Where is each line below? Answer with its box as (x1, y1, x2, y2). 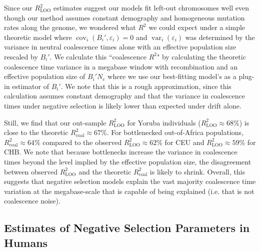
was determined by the (185, 31, 255, 42)
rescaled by (4, 51, 38, 61)
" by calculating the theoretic (156, 51, 246, 61)
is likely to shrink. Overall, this (149, 166, 245, 176)
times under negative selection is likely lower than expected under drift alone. (4, 100, 241, 110)
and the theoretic (78, 166, 131, 176)
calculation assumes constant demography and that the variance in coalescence (4, 90, 245, 101)
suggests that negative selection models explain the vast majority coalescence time (4, 176, 256, 186)
